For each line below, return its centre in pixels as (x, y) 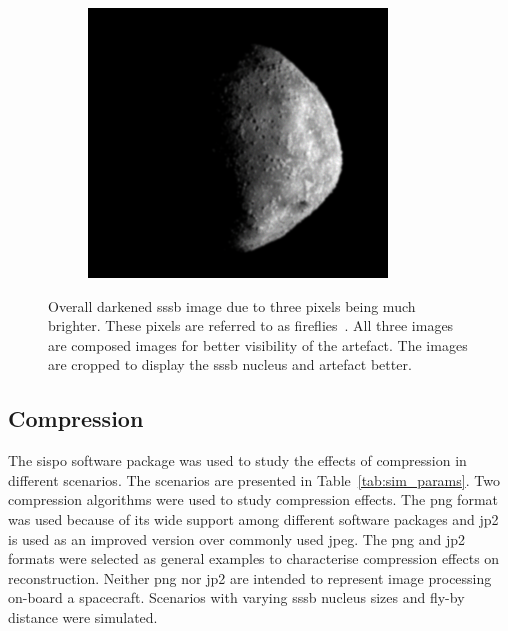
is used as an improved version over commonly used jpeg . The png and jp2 (237, 538)
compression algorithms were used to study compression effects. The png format (253, 499)
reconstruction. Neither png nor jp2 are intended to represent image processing (250, 577)
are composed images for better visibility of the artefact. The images (258, 344)
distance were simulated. (83, 616)
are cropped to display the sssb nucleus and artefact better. (230, 364)
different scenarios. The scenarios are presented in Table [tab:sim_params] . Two (254, 479)
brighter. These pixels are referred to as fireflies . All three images (251, 325)
